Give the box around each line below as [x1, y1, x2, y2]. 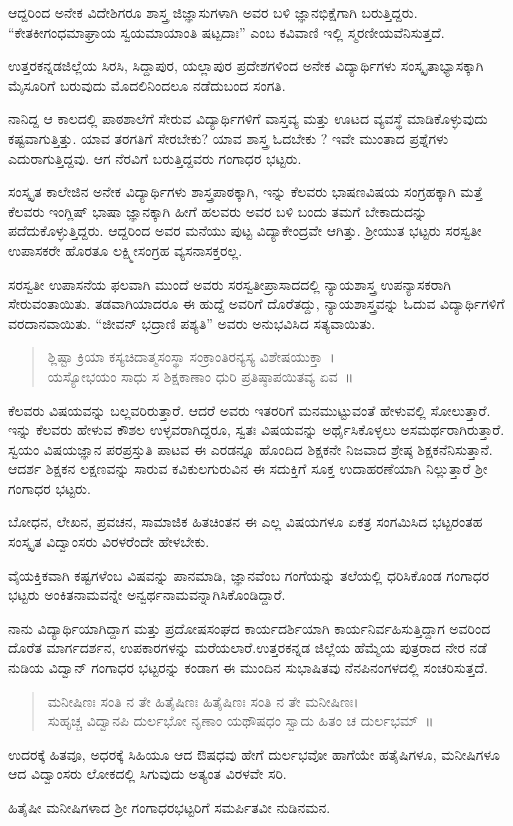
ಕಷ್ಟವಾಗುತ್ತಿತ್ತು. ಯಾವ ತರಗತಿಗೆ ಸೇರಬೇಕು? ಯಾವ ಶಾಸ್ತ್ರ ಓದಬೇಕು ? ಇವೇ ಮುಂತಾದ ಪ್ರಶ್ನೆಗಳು [8, 127, 449, 148]
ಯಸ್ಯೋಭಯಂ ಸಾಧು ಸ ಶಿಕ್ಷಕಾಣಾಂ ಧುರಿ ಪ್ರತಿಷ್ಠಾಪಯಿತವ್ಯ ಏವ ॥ [47, 365, 354, 386]
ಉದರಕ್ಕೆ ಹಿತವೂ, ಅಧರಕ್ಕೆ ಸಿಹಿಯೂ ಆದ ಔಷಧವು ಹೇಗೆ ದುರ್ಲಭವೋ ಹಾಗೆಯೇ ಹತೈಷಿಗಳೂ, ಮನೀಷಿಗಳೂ [8, 743, 500, 764]
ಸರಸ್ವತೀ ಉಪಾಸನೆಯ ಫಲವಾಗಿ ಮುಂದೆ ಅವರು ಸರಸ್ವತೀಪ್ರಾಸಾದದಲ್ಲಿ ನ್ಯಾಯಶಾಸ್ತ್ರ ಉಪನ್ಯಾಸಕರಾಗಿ [8, 273, 451, 294]
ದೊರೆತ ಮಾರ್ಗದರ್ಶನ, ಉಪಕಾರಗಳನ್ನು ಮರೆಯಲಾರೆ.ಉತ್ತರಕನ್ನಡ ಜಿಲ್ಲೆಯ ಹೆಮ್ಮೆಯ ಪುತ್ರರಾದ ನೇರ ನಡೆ [8, 637, 487, 658]
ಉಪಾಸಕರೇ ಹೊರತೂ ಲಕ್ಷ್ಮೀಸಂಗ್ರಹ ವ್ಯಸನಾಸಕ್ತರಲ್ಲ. [8, 239, 243, 260]
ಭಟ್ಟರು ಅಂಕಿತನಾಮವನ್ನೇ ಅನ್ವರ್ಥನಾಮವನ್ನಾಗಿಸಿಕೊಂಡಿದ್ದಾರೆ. [8, 584, 286, 605]
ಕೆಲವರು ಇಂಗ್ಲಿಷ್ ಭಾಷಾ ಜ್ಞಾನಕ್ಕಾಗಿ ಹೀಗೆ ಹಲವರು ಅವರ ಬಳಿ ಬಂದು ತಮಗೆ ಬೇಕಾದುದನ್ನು [8, 200, 428, 221]
